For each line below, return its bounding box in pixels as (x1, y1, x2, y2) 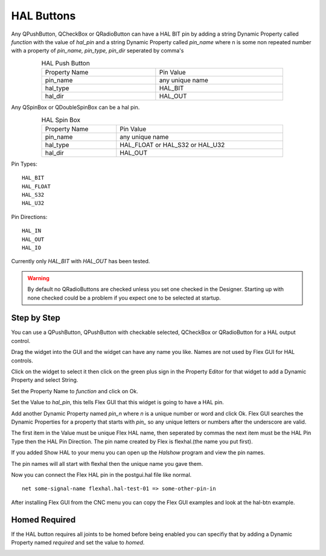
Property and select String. (11, 376, 78, 384)
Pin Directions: (11, 213, 48, 220)
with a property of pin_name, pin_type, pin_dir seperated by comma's (11, 47, 184, 54)
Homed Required (11, 514, 76, 525)
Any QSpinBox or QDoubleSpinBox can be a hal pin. (11, 103, 140, 111)
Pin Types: (11, 160, 37, 168)
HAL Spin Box (41, 116, 81, 124)
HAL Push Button (41, 59, 90, 67)
